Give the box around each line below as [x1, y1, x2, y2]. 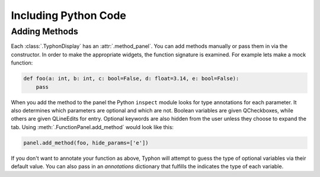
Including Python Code [11, 9, 127, 22]
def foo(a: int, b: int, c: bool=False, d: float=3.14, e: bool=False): [23, 75, 239, 82]
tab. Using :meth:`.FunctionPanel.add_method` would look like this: [11, 123, 174, 130]
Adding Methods [11, 26, 78, 37]
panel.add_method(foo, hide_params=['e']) [23, 139, 149, 146]
